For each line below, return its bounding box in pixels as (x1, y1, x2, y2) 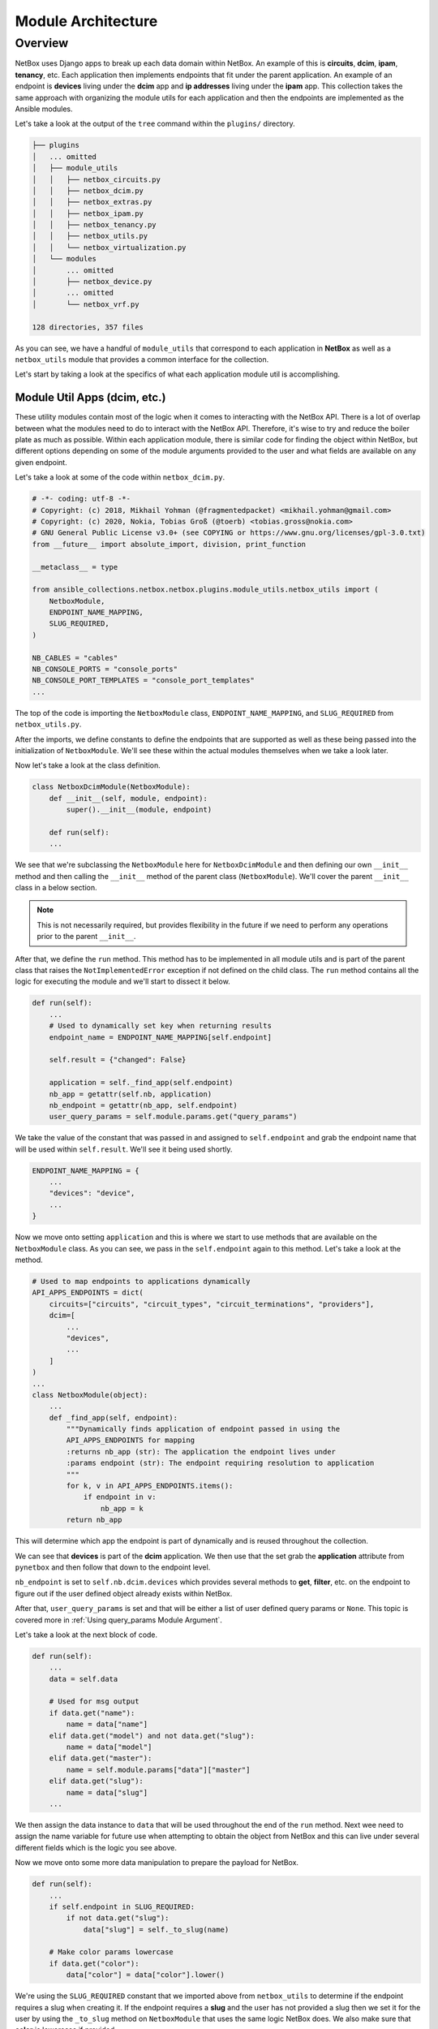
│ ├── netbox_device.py (32, 277, 152, 286)
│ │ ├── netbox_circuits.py (32, 174, 161, 184)
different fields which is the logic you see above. (15, 1842, 178, 1852)
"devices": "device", (49, 1189, 135, 1198)
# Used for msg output (49, 1697, 140, 1706)
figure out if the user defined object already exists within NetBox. (15, 1588, 233, 1598)
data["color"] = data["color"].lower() (66, 1971, 225, 1979)
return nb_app (66, 1515, 122, 1525)
